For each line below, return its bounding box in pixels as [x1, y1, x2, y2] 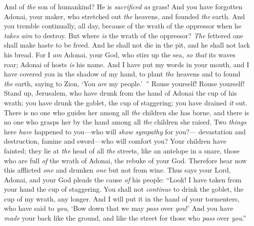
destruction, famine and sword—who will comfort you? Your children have [4, 136, 227, 146]
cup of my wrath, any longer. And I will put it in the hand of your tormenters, [4, 193, 240, 203]
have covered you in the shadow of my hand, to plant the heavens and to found [4, 69, 240, 79]
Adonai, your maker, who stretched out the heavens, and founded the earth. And [4, 11, 245, 21]
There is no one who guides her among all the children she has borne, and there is [4, 107, 249, 117]
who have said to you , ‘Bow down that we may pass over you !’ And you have [4, 203, 233, 213]
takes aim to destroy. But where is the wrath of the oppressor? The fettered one [4, 30, 243, 40]
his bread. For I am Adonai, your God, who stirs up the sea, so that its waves [4, 49, 236, 59]
